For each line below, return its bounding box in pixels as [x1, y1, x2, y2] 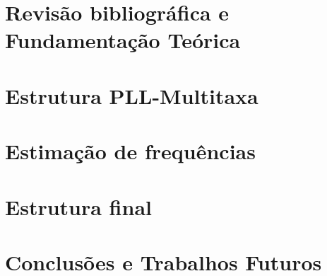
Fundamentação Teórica [5, 25, 241, 54]
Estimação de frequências [5, 137, 256, 166]
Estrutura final [5, 192, 152, 221]
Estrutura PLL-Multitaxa [5, 81, 258, 110]
